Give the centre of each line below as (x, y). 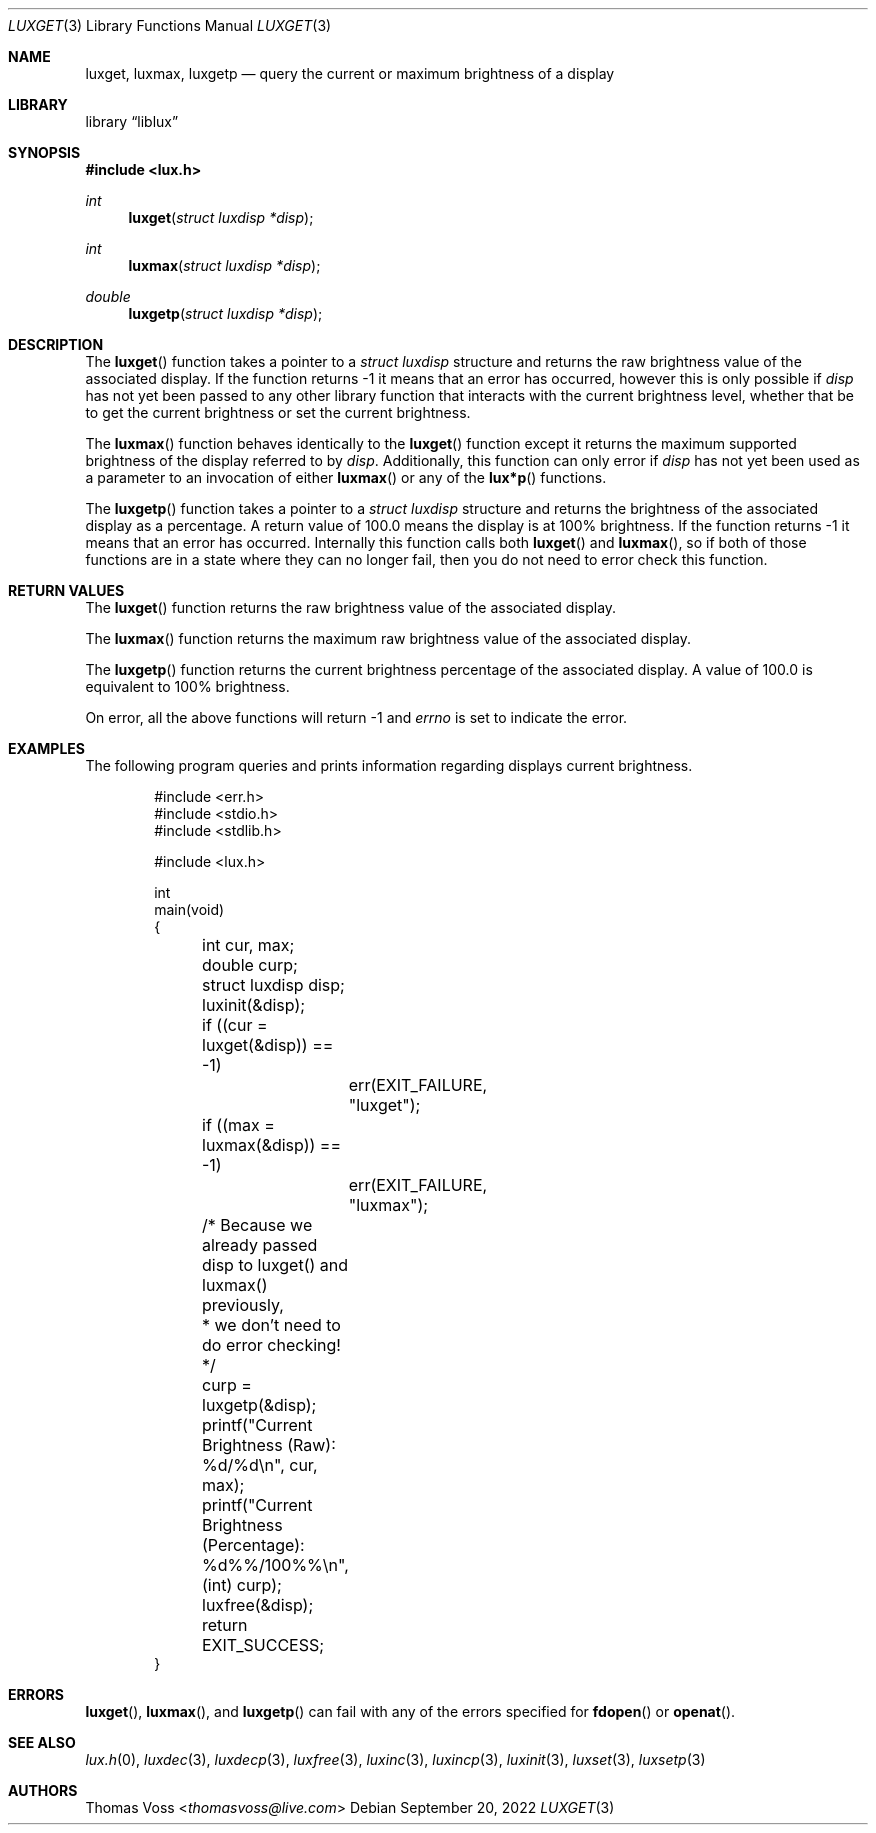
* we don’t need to (271, 1325)
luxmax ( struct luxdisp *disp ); (224, 265)
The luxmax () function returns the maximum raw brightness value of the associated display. (388, 638)
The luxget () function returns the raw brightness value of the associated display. (351, 607)
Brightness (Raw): (269, 1445)
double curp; (250, 965)
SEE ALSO (42, 1742)
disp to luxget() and (275, 1265)
